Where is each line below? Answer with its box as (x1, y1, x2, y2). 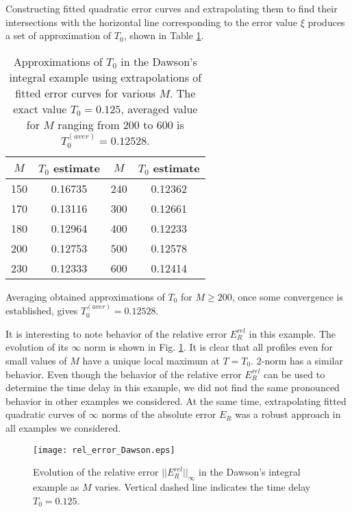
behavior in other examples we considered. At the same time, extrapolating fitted (5, 393, 347, 408)
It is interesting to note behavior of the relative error (5, 326, 227, 340)
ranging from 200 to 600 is (58, 116, 184, 132)
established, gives (5, 303, 78, 318)
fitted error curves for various (15, 84, 156, 101)
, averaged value (121, 100, 198, 117)
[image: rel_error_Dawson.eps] (33, 445, 175, 455)
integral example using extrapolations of (9, 69, 202, 85)
